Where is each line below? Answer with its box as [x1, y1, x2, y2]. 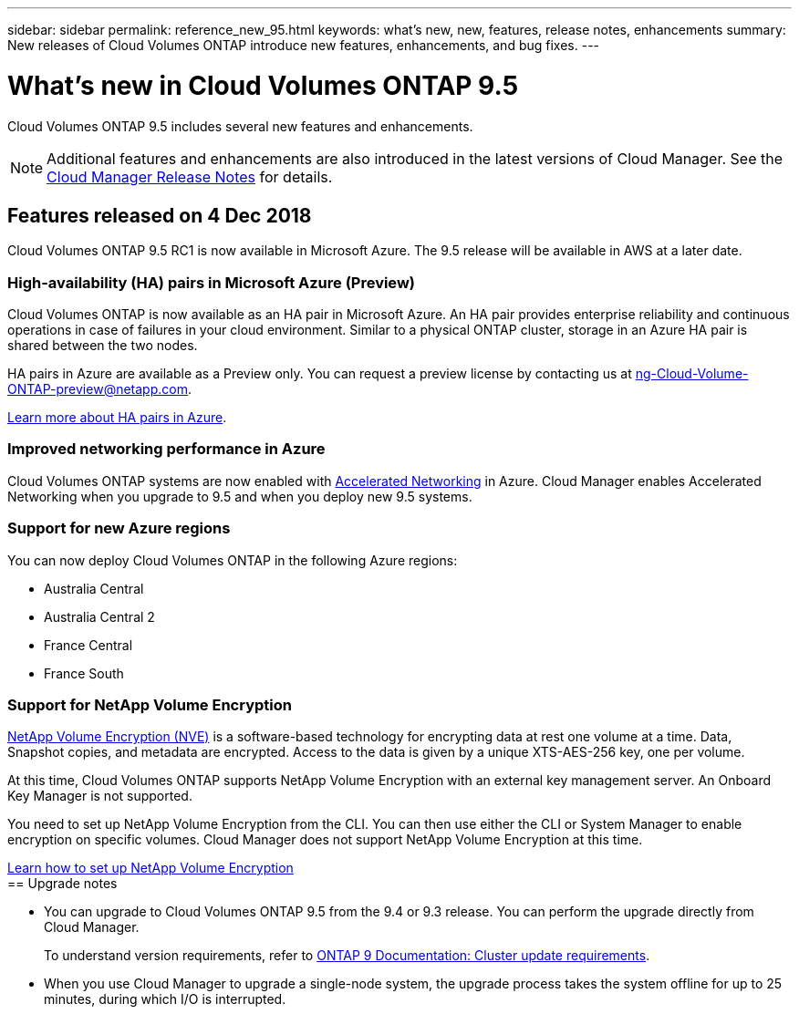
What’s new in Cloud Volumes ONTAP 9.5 [7, 69, 519, 101]
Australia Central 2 [44, 608, 155, 625]
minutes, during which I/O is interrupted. [44, 991, 286, 1008]
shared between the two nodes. [7, 337, 198, 354]
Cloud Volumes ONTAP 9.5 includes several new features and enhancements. [7, 118, 473, 134]
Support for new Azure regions [7, 519, 231, 538]
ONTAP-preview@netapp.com [7, 381, 188, 398]
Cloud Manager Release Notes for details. [47, 167, 333, 186]
